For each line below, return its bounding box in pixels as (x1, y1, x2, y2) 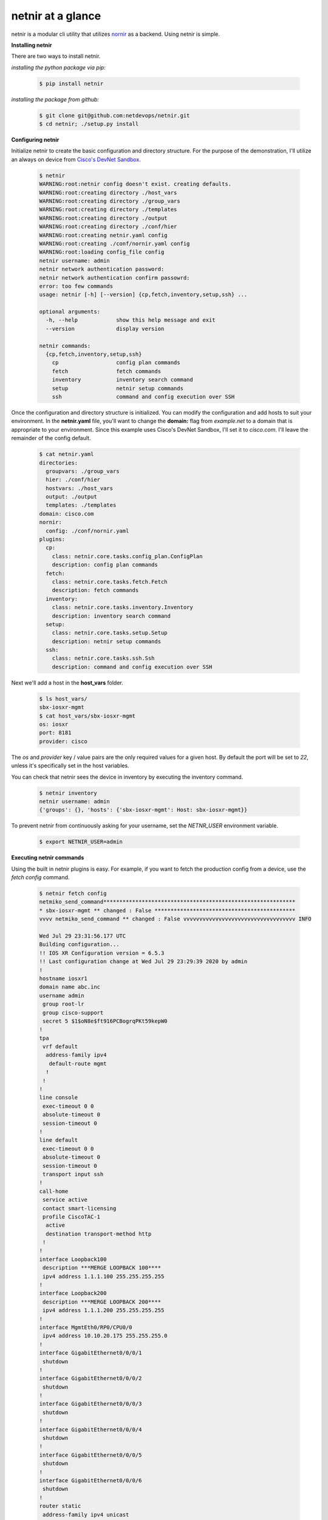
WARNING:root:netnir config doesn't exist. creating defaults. (39, 181, 232, 188)
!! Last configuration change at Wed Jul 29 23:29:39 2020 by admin (39, 958, 248, 965)
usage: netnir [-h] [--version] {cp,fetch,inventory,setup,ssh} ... (39, 291, 248, 298)
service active (43, 1197, 88, 1203)
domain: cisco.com (39, 510, 94, 517)
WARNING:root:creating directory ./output (39, 215, 168, 221)
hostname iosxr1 (39, 975, 88, 982)
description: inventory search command (52, 612, 171, 620)
